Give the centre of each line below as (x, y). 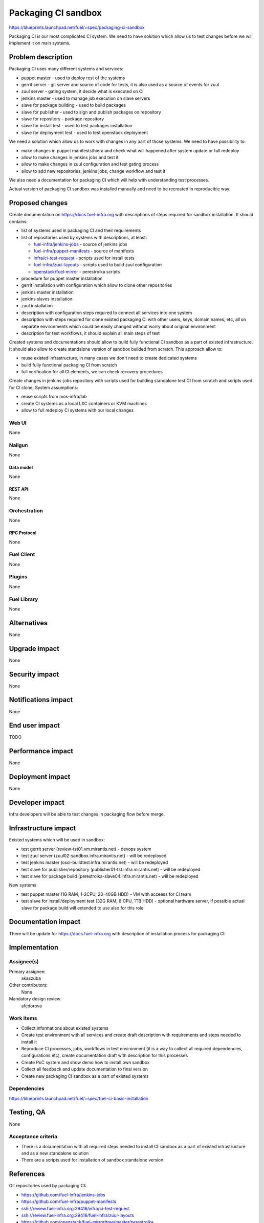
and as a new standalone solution (55, 1153)
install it (29, 1042)
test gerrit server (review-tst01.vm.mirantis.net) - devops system (86, 849)
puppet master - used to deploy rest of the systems (73, 78)
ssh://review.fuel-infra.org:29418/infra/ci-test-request (76, 1208)
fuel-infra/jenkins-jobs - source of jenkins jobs (80, 244)
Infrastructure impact (43, 828)
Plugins (18, 577)
